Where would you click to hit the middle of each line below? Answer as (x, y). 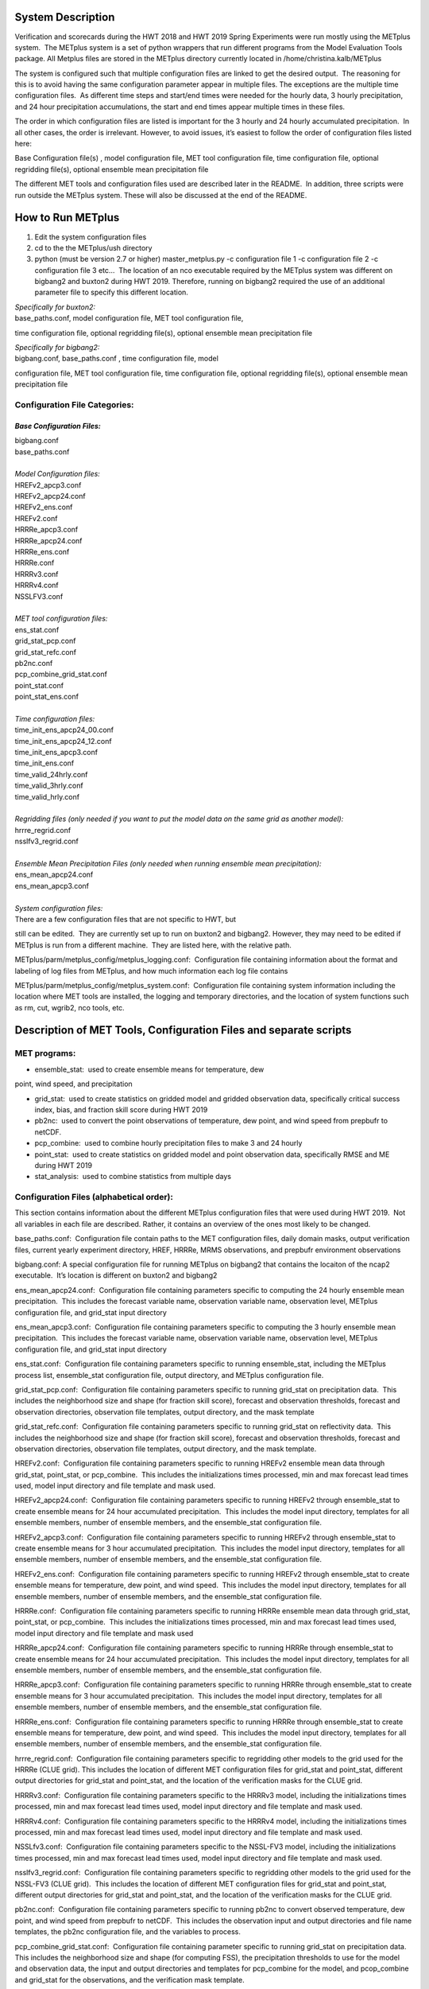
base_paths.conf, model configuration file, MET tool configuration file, (129, 318)
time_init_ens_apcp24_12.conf (63, 741)
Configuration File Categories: (74, 404)
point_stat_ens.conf (47, 697)
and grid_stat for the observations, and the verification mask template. (130, 1979)
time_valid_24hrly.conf (51, 774)
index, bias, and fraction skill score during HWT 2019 (121, 1109)
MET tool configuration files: (61, 619)
